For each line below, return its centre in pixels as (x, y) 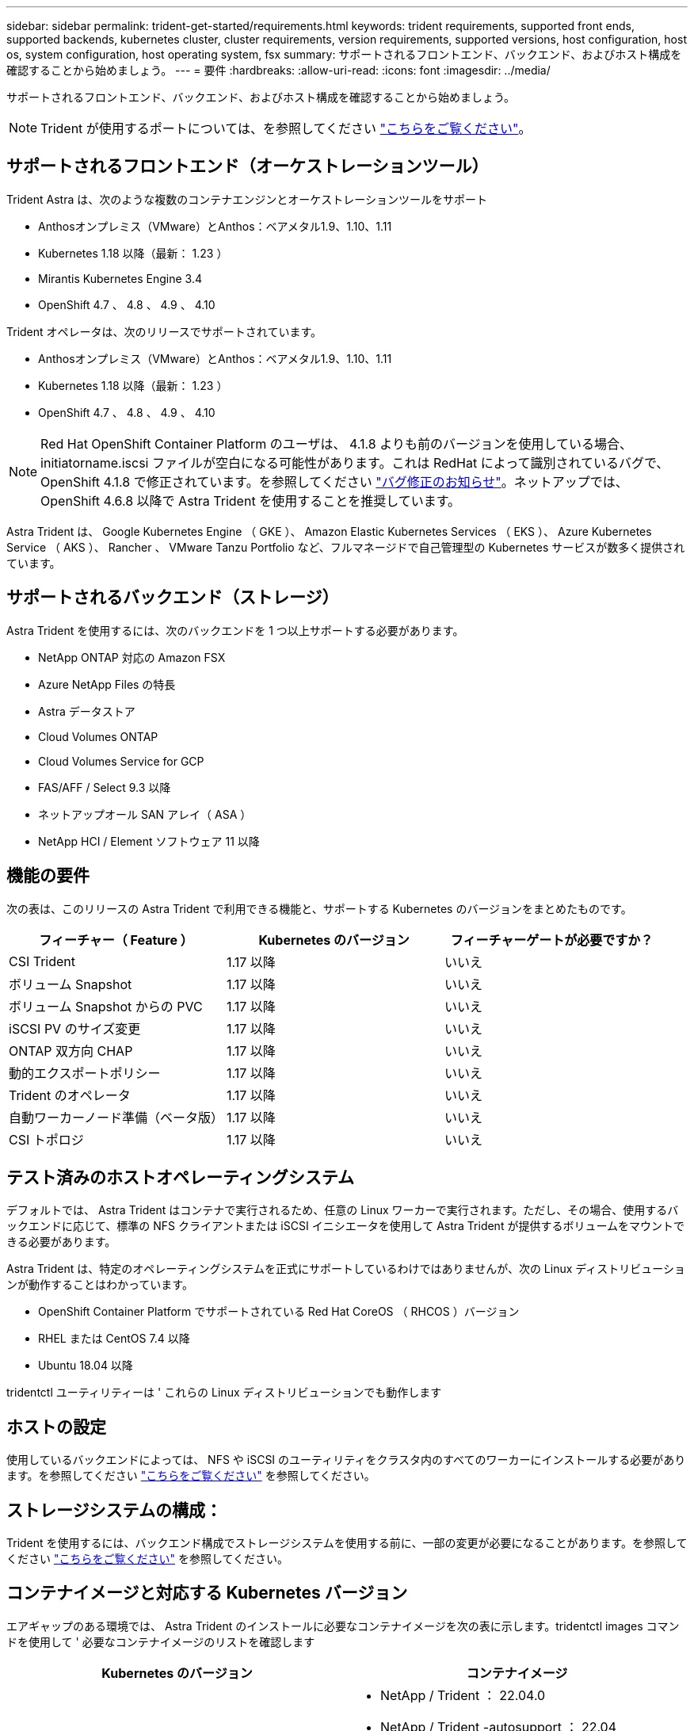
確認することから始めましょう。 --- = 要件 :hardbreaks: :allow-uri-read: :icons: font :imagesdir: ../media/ (278, 70)
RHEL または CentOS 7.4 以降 (114, 1339)
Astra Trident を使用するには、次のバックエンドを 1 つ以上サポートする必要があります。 (235, 630)
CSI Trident (42, 961)
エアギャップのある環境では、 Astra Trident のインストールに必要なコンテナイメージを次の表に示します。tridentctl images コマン (343, 1626)
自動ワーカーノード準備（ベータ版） (116, 1117)
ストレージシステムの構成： (114, 1510)
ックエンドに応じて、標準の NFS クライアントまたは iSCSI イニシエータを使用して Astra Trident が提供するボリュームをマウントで (345, 1226)
